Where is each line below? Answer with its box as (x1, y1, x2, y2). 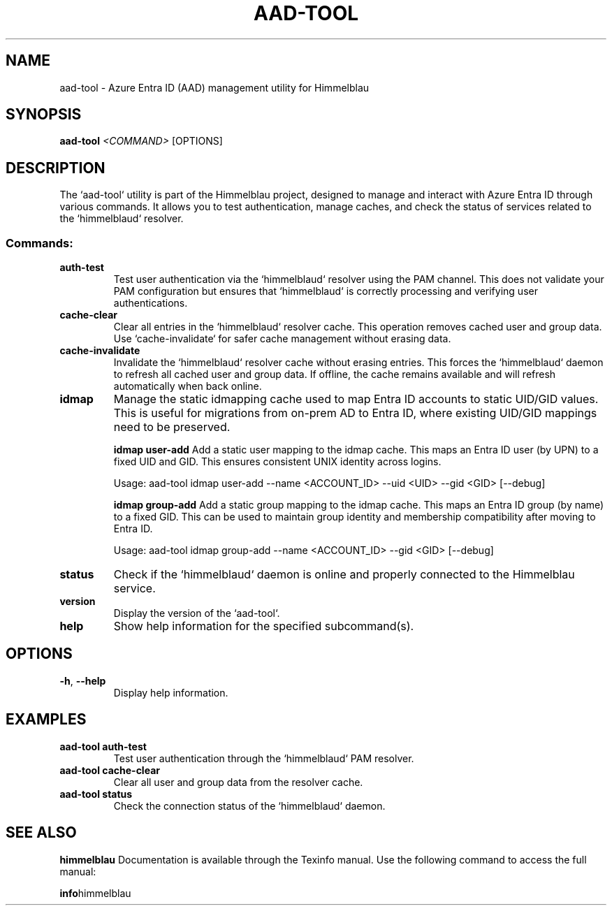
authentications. (113, 297, 188, 309)
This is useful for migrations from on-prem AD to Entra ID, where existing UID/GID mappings (113, 406, 597, 421)
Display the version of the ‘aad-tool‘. (113, 607, 280, 620)
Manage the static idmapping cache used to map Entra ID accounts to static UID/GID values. (113, 392, 599, 407)
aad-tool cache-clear (59, 764, 160, 776)
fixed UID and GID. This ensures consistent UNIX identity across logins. (113, 455, 442, 468)
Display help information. (113, 686, 228, 699)
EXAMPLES (6, 710, 87, 729)
